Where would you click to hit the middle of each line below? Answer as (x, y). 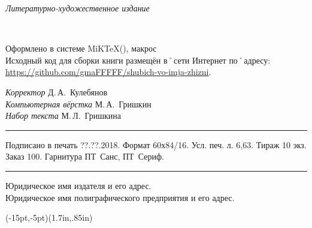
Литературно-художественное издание (78, 8)
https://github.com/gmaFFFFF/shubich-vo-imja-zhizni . (108, 72)
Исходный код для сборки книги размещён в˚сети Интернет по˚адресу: (138, 60)
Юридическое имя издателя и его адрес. (78, 185)
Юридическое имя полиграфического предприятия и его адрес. (120, 197)
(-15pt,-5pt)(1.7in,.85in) (49, 217)
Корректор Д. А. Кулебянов (57, 91)
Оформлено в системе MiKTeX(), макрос (81, 48)
